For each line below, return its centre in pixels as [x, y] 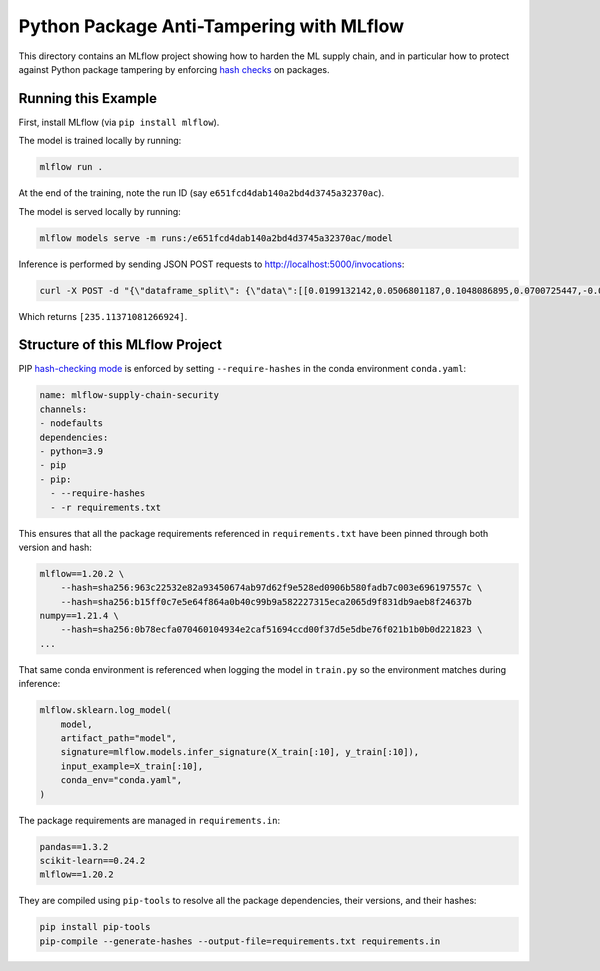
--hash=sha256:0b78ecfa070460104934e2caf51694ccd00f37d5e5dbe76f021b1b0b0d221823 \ [271, 629]
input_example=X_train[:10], [132, 766]
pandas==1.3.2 [74, 846]
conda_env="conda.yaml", [121, 780]
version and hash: [55, 547]
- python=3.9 [71, 451]
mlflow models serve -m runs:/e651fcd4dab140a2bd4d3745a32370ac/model [216, 238]
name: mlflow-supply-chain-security [129, 395]
